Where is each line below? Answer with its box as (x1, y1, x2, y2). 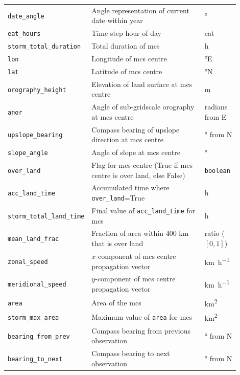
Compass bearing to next (91, 348, 170, 359)
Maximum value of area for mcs (91, 312, 193, 322)
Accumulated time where (91, 182, 170, 193)
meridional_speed (8, 281, 66, 289)
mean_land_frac (8, 235, 59, 243)
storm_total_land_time (8, 212, 85, 220)
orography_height (8, 86, 66, 94)
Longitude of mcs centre (91, 53, 167, 64)
